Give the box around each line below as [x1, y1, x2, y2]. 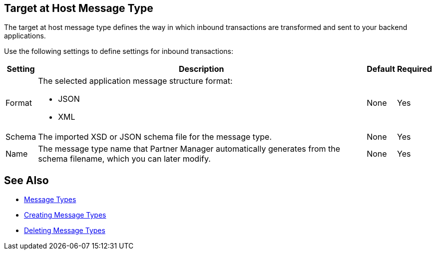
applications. [4, 31, 46, 40]
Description [178, 64, 224, 74]
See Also [4, 174, 49, 187]
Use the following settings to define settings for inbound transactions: [4, 47, 233, 56]
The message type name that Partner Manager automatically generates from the [38, 144, 341, 154]
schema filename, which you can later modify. [38, 154, 211, 164]
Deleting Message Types [24, 226, 105, 235]
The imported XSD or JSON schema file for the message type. [38, 132, 272, 142]
